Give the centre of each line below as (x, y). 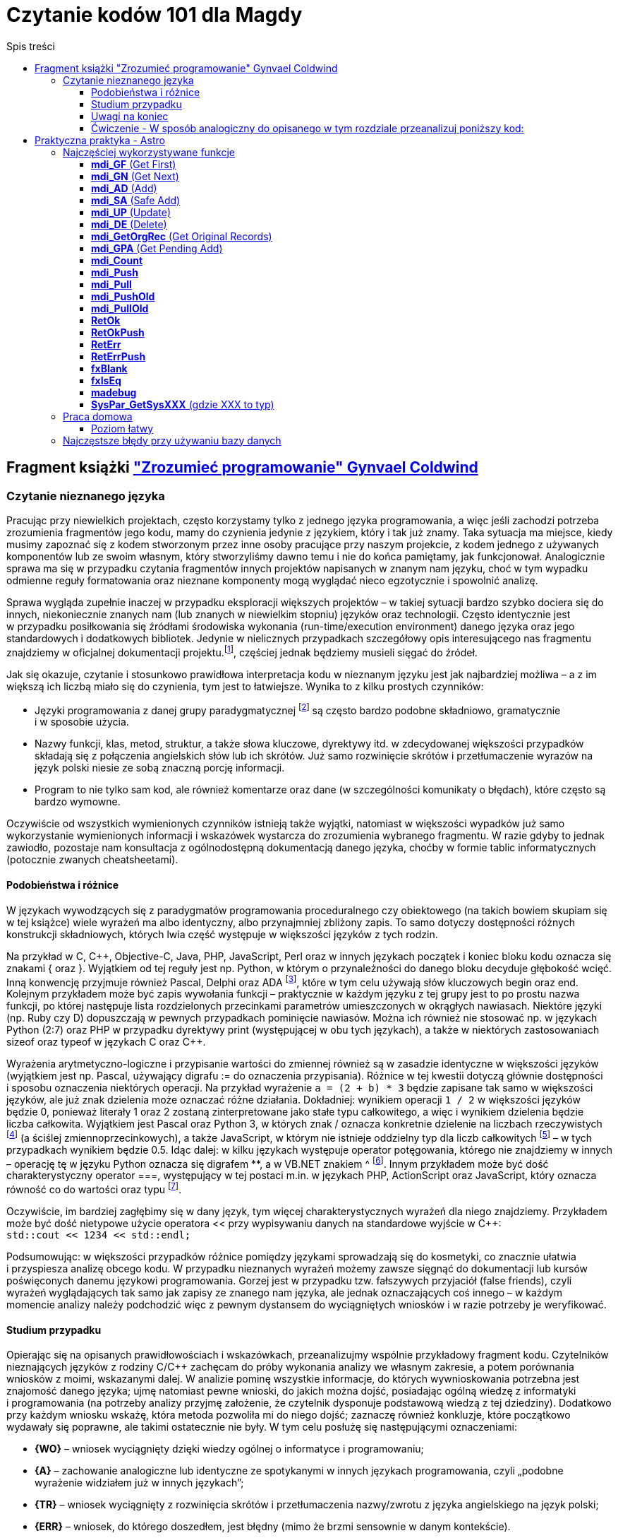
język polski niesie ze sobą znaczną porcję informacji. (160, 768)
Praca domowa (98, 416)
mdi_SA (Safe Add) (136, 200)
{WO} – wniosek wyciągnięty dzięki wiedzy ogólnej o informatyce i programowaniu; (229, 1449)
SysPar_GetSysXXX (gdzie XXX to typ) (183, 404)
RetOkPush (118, 332)
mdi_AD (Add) (124, 188)
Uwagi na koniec (130, 116)
